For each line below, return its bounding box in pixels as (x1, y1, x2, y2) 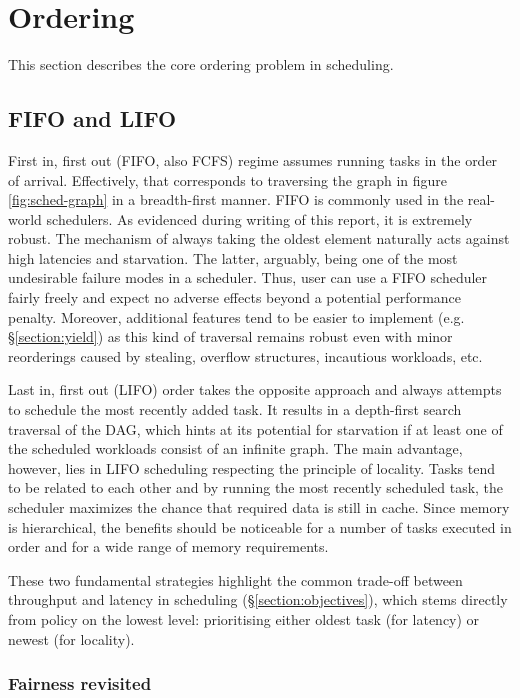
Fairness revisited (8, 671, 152, 696)
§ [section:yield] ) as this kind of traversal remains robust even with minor (8, 326, 453, 347)
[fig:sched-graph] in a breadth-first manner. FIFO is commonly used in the (8, 189, 464, 210)
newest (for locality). (8, 628, 135, 649)
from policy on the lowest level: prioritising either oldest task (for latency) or (8, 608, 480, 629)
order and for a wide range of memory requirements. (8, 536, 329, 557)
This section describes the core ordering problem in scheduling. (8, 54, 394, 75)
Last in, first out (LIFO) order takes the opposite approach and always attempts (8, 379, 502, 400)
